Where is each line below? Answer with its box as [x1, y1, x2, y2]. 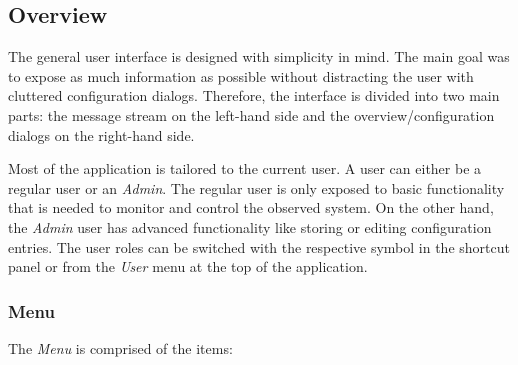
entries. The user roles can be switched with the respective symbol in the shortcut [8, 236, 510, 257]
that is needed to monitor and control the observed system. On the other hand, [8, 197, 494, 218]
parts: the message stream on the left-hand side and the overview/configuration [8, 104, 495, 125]
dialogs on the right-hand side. [8, 124, 195, 145]
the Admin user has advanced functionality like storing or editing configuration [8, 216, 492, 237]
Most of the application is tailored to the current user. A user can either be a [8, 158, 482, 179]
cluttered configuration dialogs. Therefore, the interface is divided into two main [8, 85, 500, 106]
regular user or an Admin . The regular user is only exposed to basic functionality [8, 177, 505, 198]
